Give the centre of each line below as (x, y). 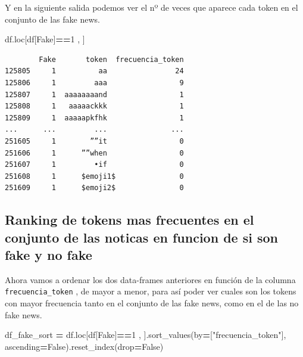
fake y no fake (49, 255)
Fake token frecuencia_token (111, 59)
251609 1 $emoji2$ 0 (94, 188)
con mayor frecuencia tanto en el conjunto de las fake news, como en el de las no (152, 303)
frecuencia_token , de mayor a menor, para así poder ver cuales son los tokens (151, 291)
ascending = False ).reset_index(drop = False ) (84, 346)
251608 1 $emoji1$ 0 (94, 176)
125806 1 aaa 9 (94, 83)
